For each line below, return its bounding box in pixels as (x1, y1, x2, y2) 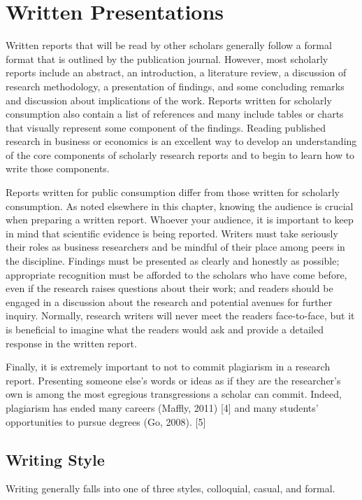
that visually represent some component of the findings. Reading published (6, 120, 326, 134)
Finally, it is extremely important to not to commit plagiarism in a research (6, 359, 331, 374)
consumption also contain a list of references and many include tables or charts (6, 106, 344, 121)
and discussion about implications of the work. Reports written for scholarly (6, 92, 332, 107)
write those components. (6, 161, 110, 176)
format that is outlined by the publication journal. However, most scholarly (6, 51, 328, 66)
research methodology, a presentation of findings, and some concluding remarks (6, 78, 345, 93)
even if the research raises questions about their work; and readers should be (6, 281, 333, 296)
